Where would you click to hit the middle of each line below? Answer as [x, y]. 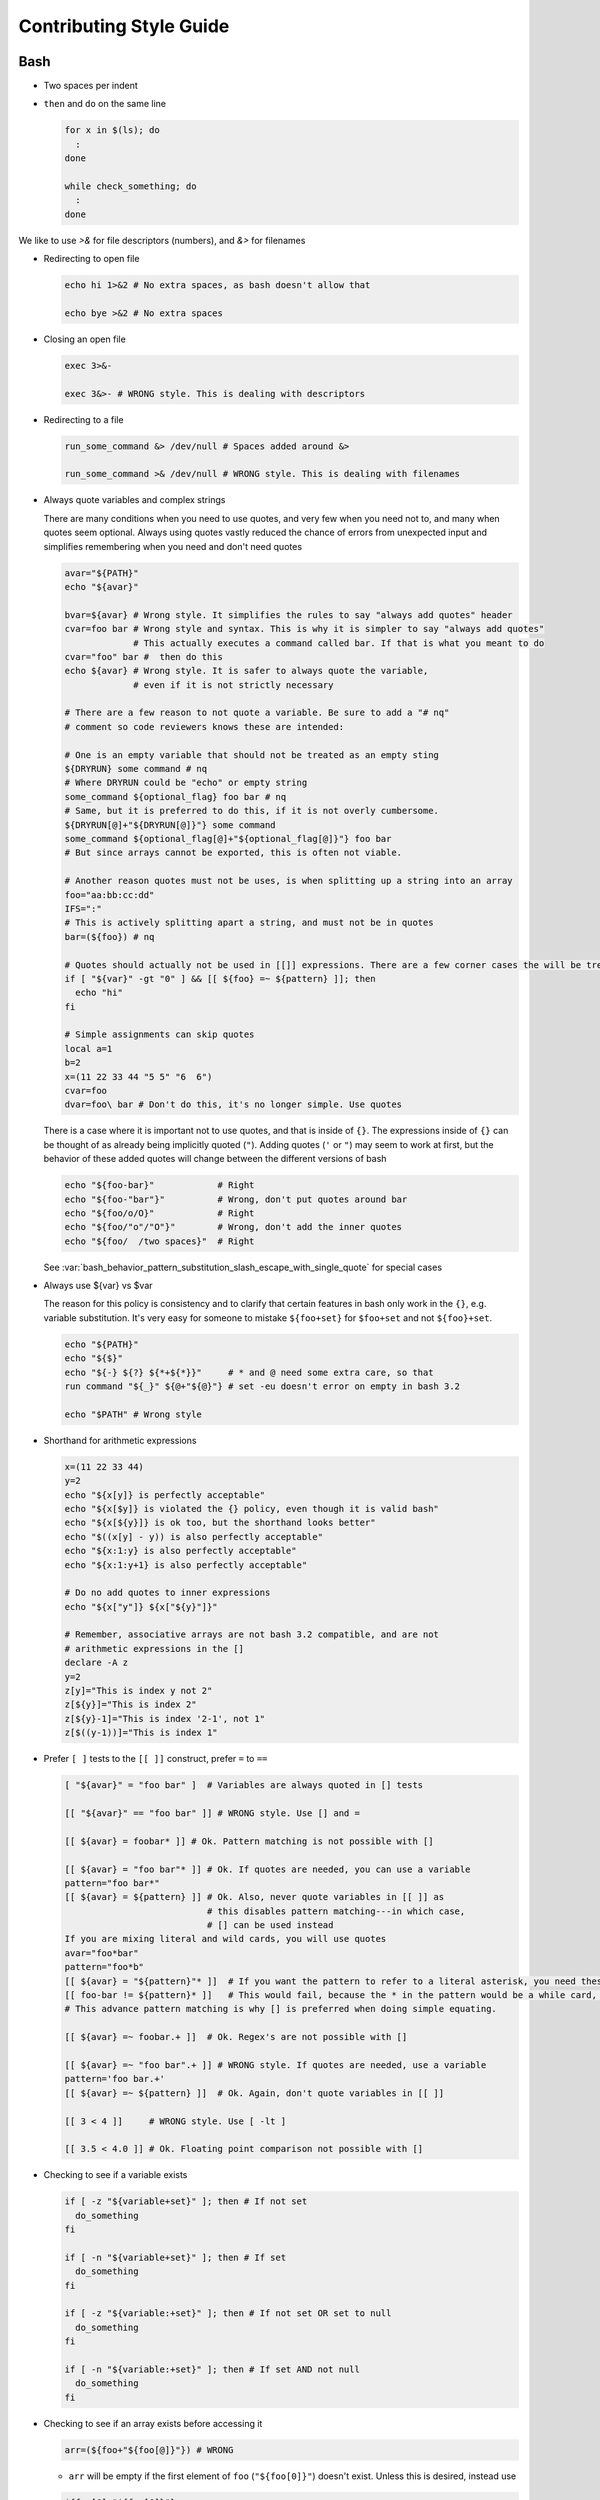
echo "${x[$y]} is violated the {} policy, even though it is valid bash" [252, 1508]
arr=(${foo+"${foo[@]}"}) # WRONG [149, 2449]
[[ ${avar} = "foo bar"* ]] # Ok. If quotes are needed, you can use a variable [267, 1869]
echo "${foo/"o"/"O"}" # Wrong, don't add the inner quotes [233, 1227]
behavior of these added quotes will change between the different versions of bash [215, 1159]
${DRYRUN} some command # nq [136, 769]
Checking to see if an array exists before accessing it [153, 2423]
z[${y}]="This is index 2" [130, 1704]
